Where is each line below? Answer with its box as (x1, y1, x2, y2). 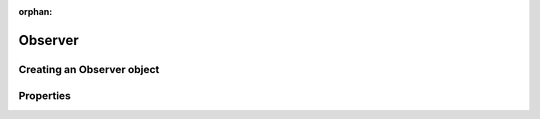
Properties (18, 89, 72, 103)
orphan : (18, 6, 53, 17)
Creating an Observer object (18, 62, 160, 76)
